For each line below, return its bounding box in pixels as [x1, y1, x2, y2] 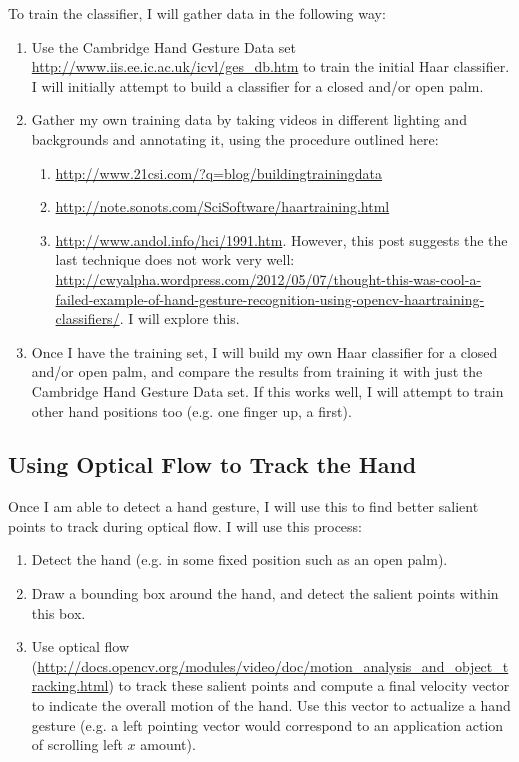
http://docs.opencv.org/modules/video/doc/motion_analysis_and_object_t [37, 655, 509, 676]
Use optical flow [31, 636, 130, 657]
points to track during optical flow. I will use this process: [8, 515, 363, 536]
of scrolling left [31, 734, 123, 755]
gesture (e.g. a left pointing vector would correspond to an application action [31, 714, 504, 735]
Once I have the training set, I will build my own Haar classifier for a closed [31, 341, 498, 362]
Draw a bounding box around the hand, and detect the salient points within [31, 583, 499, 604]
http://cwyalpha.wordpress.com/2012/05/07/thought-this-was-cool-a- [55, 268, 482, 289]
